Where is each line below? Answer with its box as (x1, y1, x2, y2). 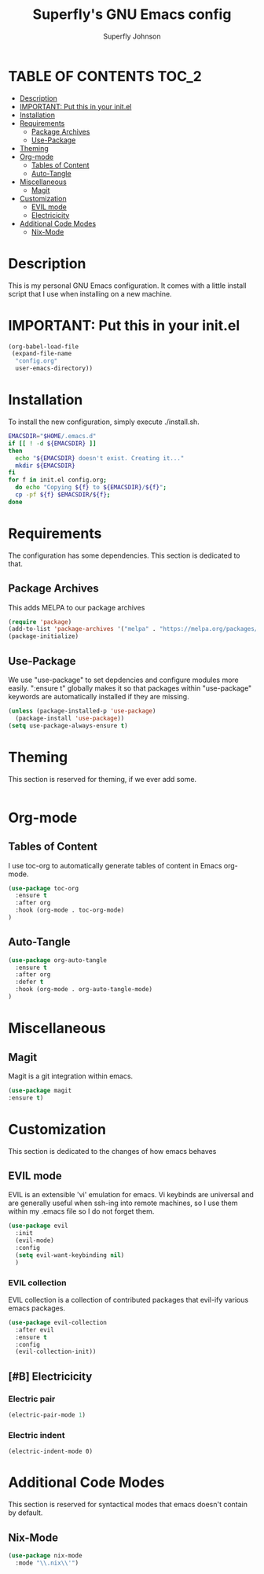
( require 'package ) (8, 617, 72, 626)
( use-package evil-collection (8, 1318, 108, 1326)
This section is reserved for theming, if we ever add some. (8, 774, 197, 783)
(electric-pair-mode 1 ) (8, 1411, 86, 1419)
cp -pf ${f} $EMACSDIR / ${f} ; (15, 491, 111, 499)
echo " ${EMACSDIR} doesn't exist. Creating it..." (15, 454, 185, 462)
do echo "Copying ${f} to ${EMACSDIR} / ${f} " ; (15, 484, 167, 492)
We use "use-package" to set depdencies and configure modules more (8, 675, 240, 684)
